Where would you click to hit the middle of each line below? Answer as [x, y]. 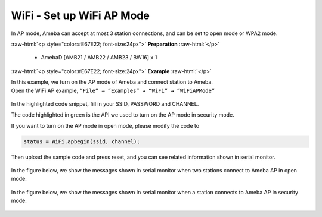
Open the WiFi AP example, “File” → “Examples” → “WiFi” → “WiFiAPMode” [113, 90]
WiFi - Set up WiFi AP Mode [80, 15]
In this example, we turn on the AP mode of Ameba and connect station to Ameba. [112, 82]
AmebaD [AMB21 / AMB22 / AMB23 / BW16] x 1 [99, 58]
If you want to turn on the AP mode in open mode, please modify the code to [105, 125]
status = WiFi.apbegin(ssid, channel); [82, 141]
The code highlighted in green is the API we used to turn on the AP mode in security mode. [123, 115]
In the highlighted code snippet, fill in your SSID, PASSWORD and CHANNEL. [105, 103]
